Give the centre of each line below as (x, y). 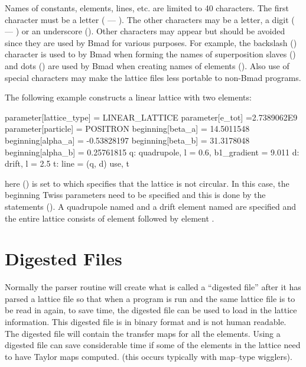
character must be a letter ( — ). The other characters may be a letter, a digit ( (150, 19)
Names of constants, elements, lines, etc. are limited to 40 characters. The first (147, 8)
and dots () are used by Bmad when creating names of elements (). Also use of (147, 65)
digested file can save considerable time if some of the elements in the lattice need (153, 345)
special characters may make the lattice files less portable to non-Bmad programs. (153, 77)
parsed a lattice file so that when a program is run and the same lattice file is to (150, 298)
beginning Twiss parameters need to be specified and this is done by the (135, 195)
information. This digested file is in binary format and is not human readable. (146, 321)
